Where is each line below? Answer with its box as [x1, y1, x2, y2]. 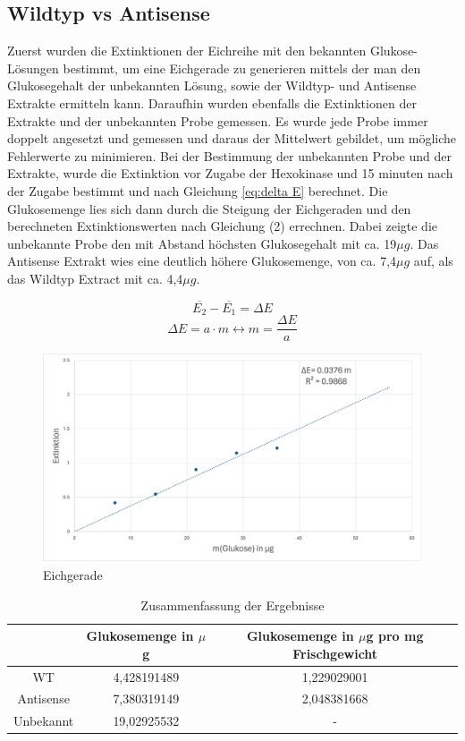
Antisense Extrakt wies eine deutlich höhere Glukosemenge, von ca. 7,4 [7, 251, 397, 270]
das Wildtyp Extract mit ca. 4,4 [7, 268, 183, 287]
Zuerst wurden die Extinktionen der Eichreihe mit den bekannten [7, 41, 367, 60]
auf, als [413, 251, 453, 270]
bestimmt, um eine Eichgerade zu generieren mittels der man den [63, 58, 421, 77]
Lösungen [7, 58, 59, 77]
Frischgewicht [292, 643, 378, 662]
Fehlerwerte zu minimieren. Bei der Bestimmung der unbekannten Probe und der [7, 146, 452, 165]
